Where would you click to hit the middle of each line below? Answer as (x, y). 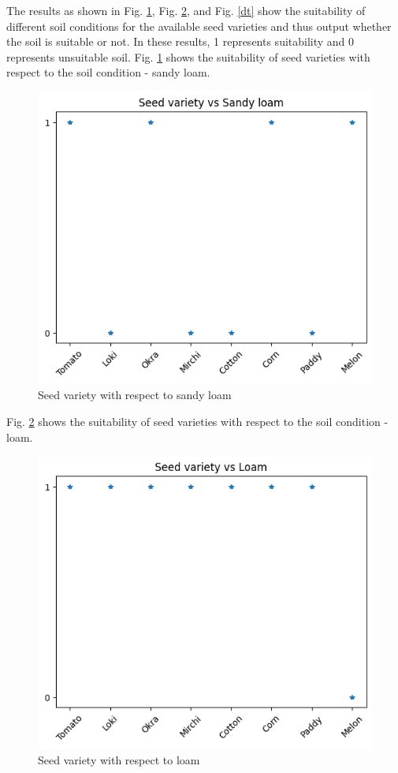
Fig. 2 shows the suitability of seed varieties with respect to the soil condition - (197, 421)
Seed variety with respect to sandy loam (135, 395)
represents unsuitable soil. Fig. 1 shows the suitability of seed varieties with (188, 56)
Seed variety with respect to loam (119, 759)
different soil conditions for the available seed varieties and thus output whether (199, 26)
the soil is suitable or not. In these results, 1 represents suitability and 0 (180, 41)
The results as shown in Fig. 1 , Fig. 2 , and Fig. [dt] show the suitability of (186, 10)
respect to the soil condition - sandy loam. (108, 72)
